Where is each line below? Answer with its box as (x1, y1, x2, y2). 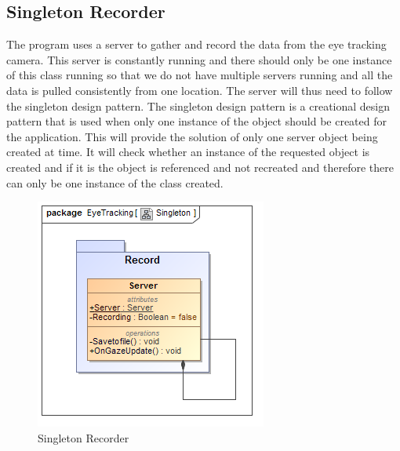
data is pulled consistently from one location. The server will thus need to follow (6, 82, 393, 98)
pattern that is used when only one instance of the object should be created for (6, 113, 387, 129)
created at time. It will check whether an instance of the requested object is (6, 144, 370, 160)
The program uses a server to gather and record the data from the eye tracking (6, 36, 387, 53)
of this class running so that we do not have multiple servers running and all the (6, 67, 393, 83)
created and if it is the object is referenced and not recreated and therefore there (6, 158, 394, 175)
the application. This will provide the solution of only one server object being (6, 128, 378, 144)
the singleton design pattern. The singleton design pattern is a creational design (6, 97, 391, 114)
